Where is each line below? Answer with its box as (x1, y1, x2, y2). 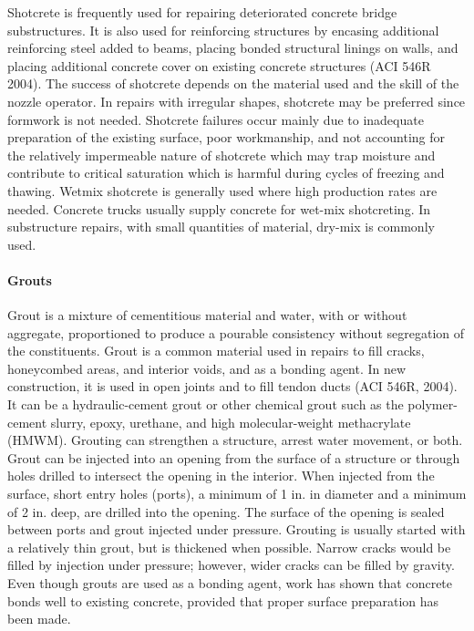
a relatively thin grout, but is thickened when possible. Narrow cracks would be (7, 537, 451, 556)
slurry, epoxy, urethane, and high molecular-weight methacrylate (50, 412, 411, 431)
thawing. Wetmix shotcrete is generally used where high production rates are (7, 181, 438, 200)
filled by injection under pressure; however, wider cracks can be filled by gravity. (7, 555, 455, 574)
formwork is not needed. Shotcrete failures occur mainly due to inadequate (7, 109, 424, 129)
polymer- (407, 395, 458, 414)
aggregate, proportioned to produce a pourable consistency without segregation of (7, 323, 465, 342)
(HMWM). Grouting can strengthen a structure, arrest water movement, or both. (7, 430, 463, 450)
